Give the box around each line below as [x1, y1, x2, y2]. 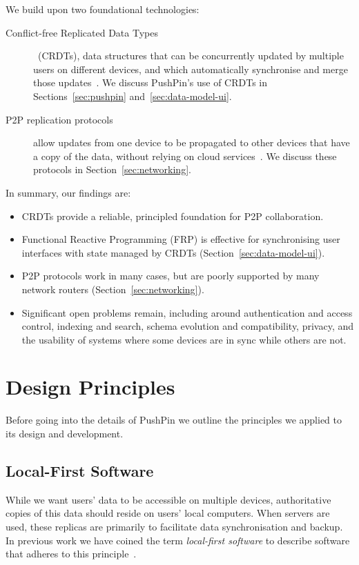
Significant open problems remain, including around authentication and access [21, 305, 353, 319]
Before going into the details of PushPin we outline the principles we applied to [6, 413, 342, 427]
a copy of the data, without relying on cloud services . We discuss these [33, 148, 337, 163]
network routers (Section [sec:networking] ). [21, 281, 204, 296]
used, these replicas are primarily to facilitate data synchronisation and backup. [6, 519, 343, 533]
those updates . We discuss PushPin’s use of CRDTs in [33, 75, 268, 90]
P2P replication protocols [6, 112, 113, 126]
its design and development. [6, 426, 124, 440]
